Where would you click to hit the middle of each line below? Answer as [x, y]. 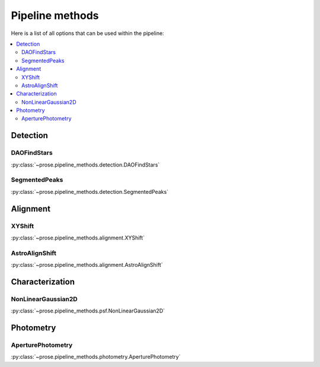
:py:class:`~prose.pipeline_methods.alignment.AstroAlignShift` [87, 265]
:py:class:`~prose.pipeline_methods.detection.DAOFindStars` [85, 165]
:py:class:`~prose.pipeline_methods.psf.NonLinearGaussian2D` [88, 311]
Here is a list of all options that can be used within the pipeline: [87, 33]
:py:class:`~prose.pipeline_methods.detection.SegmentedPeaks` [90, 192]
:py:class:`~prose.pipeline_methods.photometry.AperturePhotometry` [96, 357]
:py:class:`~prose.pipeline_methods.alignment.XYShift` [78, 238]
